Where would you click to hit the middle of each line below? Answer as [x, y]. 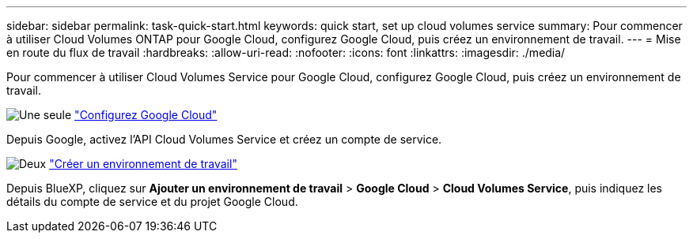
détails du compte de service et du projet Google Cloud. [152, 202]
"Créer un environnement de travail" [143, 164]
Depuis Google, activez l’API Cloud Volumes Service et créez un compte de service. [224, 139]
